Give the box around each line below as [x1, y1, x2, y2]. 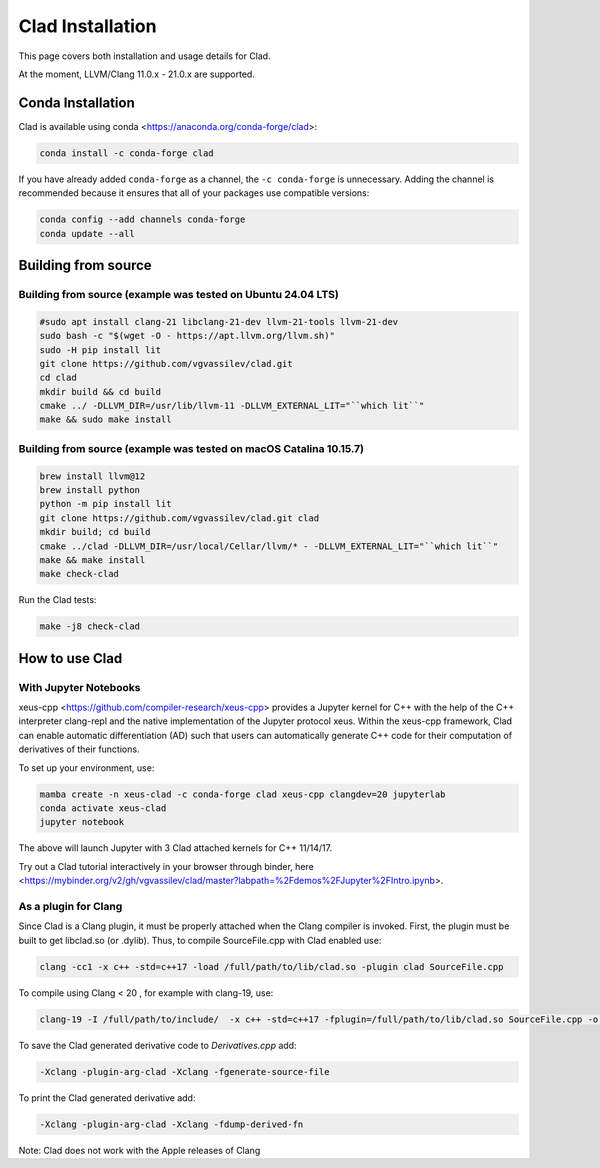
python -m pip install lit [39, 498, 172, 510]
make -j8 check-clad [39, 621, 140, 632]
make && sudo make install [39, 414, 172, 425]
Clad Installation [18, 15, 157, 37]
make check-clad [39, 568, 120, 580]
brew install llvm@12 [39, 470, 146, 482]
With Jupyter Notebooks [18, 680, 141, 694]
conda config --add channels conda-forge [39, 214, 246, 225]
